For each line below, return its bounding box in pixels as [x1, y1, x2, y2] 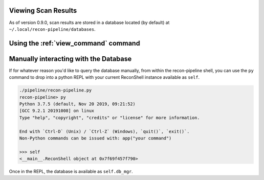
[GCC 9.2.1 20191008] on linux [19, 108, 95, 113]
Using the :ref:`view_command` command [9, 39, 140, 47]
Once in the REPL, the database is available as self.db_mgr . [9, 169, 133, 175]
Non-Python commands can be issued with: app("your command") [19, 135, 172, 141]
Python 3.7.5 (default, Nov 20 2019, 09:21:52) [19, 101, 135, 107]
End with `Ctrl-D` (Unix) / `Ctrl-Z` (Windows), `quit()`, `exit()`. [19, 129, 190, 134]
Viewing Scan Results [9, 6, 77, 15]
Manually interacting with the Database [9, 54, 132, 63]
